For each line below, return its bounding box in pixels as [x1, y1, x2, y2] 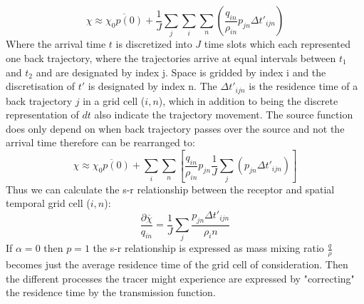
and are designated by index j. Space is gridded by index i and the [36, 64, 326, 79]
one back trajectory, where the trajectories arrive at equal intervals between [6, 50, 336, 65]
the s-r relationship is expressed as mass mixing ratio [93, 240, 324, 255]
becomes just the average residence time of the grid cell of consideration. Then [6, 257, 348, 272]
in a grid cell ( [83, 93, 145, 108]
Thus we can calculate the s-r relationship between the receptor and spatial [6, 181, 335, 196]
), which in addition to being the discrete [158, 93, 338, 108]
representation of [6, 107, 79, 122]
